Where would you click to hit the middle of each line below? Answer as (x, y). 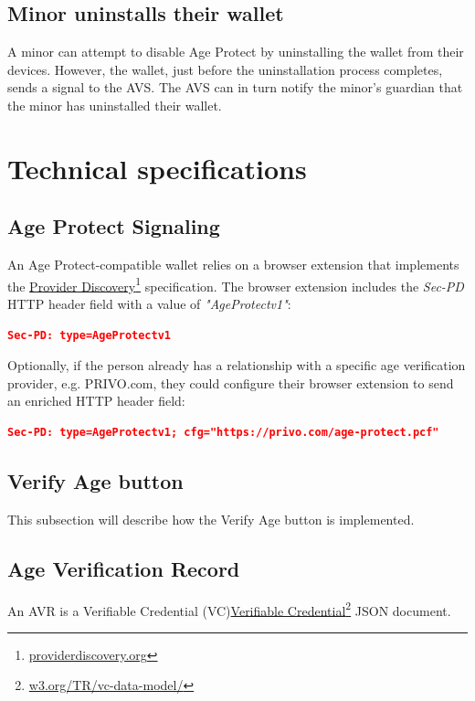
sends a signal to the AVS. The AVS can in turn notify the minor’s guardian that (235, 87)
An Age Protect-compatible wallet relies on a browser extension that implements (233, 265)
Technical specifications (157, 168)
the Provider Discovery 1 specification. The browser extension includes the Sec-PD (236, 284)
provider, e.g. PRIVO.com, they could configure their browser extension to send (231, 382)
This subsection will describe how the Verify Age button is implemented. (211, 519)
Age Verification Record (124, 568)
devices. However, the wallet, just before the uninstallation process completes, (225, 69)
